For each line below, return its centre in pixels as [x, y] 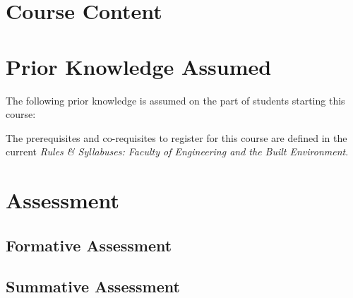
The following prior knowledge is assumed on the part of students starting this [175, 100]
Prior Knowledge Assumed [139, 66]
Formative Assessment [89, 245]
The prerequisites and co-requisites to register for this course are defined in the [176, 137]
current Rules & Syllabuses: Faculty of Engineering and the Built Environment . [177, 151]
